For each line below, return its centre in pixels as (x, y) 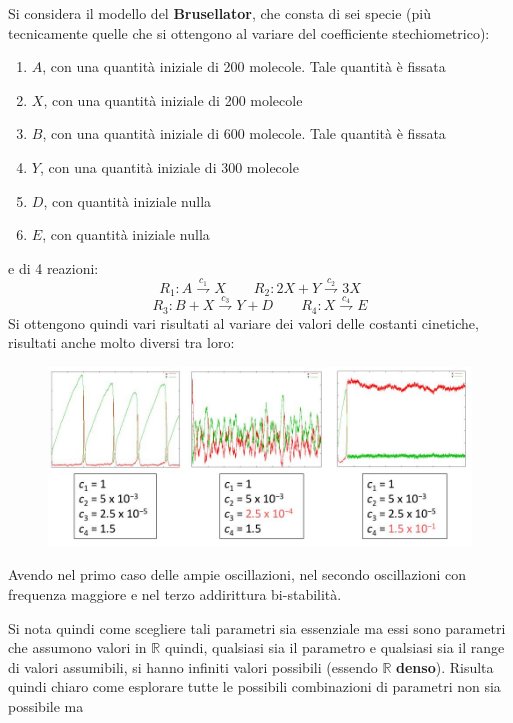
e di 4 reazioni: (53, 267)
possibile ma (46, 705)
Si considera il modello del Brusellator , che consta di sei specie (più (219, 13)
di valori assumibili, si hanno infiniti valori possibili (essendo (193, 666)
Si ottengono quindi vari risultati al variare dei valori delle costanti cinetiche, (243, 322)
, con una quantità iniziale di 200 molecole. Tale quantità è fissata (244, 66)
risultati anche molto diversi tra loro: (121, 342)
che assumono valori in (77, 647)
